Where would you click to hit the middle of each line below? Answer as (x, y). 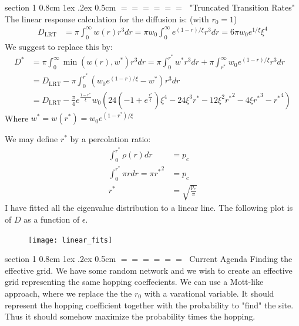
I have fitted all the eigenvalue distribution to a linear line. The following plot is (149, 208)
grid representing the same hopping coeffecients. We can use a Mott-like (134, 282)
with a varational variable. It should (209, 293)
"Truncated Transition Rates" (242, 7)
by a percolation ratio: (110, 139)
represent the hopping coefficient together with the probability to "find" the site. (149, 305)
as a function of (52, 219)
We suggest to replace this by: (59, 46)
